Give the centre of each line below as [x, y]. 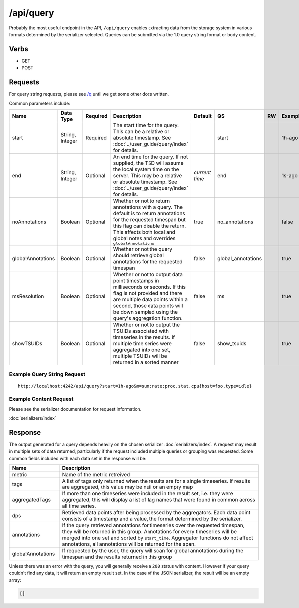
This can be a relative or [141, 131]
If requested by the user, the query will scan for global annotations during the [153, 551]
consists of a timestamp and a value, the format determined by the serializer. [152, 519]
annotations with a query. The [148, 207]
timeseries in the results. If [144, 337]
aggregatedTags [31, 500]
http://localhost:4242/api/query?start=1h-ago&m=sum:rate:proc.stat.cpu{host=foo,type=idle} [135, 386]
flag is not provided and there [148, 293]
